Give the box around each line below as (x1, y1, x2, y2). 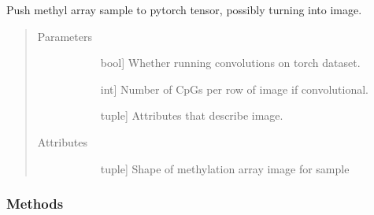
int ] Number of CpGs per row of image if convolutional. (100, 80, 369, 97)
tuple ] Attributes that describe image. (100, 107, 283, 124)
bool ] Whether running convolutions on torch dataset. (100, 54, 361, 71)
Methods (6, 194, 64, 213)
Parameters (37, 28, 92, 44)
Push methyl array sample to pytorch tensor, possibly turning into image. (6, 2, 362, 17)
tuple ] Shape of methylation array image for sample (100, 160, 350, 176)
